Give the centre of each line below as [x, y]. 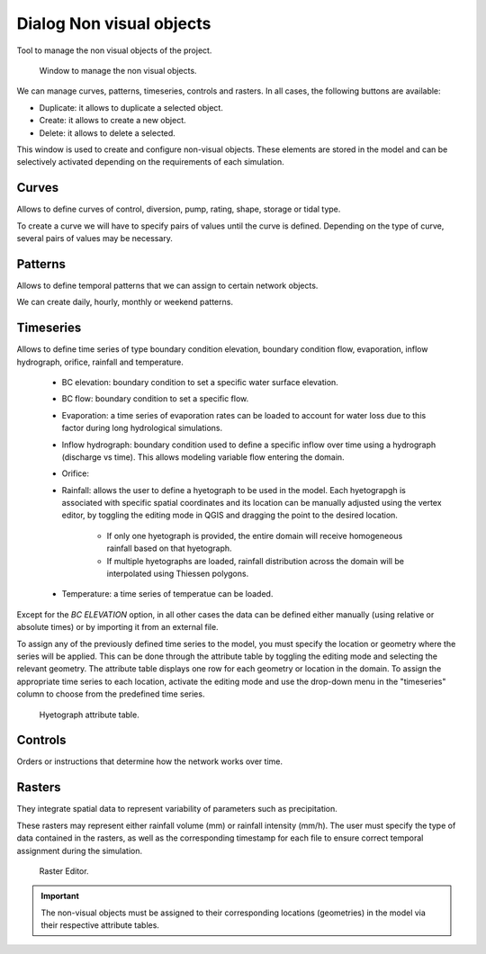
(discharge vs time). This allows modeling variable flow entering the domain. [203, 457]
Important [60, 896]
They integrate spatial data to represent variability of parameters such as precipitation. [177, 809]
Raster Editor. [64, 871]
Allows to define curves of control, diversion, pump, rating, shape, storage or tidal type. [179, 209]
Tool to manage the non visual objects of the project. [114, 50]
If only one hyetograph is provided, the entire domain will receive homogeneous [255, 535]
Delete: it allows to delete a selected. [107, 133]
